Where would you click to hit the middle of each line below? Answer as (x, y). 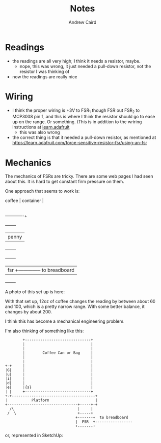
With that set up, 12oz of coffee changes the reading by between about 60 (80, 302)
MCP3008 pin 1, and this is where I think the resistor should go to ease (84, 117)
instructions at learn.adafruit (41, 127)
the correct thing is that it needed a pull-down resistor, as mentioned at (84, 137)
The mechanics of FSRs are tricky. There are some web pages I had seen (79, 176)
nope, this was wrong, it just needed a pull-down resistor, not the (85, 66)
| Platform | (51, 400)
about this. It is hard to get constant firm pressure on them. (65, 182)
